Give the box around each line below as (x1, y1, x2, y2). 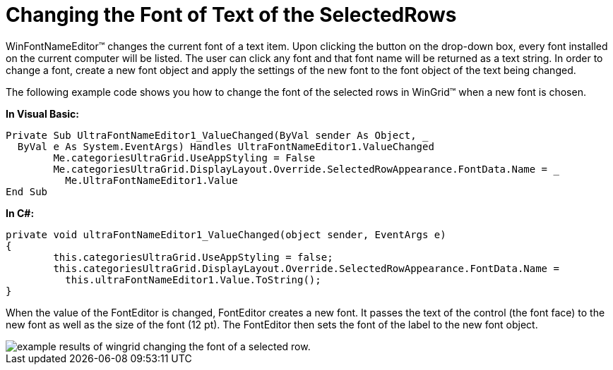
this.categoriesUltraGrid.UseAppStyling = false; (53, 251, 333, 263)
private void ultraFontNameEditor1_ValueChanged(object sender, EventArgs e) (6, 228, 446, 240)
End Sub (6, 185, 48, 197)
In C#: (6, 206, 35, 219)
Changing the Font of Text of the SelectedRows (6, 3, 457, 27)
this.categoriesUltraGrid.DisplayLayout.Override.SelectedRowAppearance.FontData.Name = (53, 262, 559, 274)
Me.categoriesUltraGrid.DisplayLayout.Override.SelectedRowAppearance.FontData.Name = (53, 163, 548, 175)
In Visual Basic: (6, 107, 79, 120)
